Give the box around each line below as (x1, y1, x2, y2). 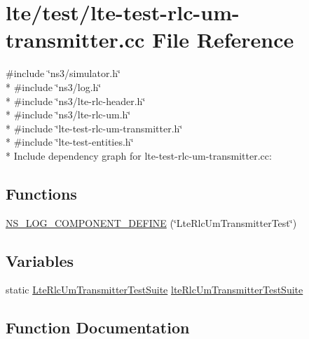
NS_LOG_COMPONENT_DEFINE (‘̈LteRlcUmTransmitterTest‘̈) (6, 215, 297, 230)
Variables (6, 249, 74, 271)
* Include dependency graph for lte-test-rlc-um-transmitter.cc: (6, 148, 272, 162)
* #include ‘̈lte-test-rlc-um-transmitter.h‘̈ (6, 120, 183, 135)
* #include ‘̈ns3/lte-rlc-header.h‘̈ (6, 93, 146, 108)
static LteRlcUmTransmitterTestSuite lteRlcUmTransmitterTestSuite (6, 282, 303, 297)
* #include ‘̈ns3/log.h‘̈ (6, 79, 102, 94)
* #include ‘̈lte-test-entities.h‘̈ (6, 134, 134, 149)
